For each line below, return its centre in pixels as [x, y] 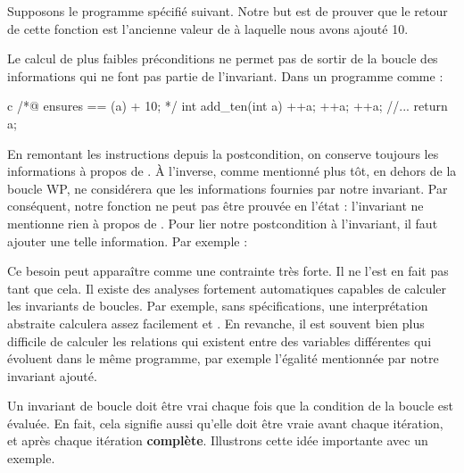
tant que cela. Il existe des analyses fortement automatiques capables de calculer [227, 288]
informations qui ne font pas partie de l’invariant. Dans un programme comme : [225, 75]
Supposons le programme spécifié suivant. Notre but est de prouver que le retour [228, 11]
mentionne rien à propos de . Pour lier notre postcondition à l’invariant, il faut [223, 223]
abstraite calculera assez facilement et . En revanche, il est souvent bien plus [216, 323]
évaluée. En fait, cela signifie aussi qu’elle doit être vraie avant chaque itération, [225, 423]
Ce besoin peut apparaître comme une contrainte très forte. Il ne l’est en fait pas [228, 271]
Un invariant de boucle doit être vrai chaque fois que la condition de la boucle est [230, 406]
